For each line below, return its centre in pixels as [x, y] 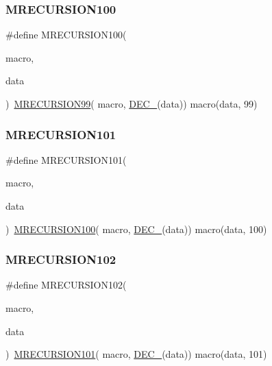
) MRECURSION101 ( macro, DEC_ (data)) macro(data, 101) [136, 354]
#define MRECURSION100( [66, 35]
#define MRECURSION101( [66, 159]
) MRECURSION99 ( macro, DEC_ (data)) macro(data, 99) [132, 103]
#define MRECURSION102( [66, 285]
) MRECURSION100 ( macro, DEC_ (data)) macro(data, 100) [136, 229]
